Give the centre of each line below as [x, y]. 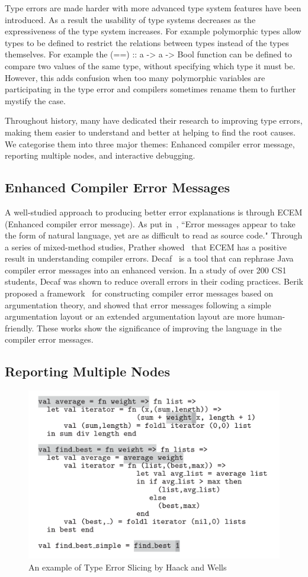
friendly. [20, 328]
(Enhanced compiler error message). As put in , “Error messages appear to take [150, 223]
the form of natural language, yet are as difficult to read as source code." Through [154, 235]
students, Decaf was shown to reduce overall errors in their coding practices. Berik [154, 281]
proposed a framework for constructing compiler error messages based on [139, 293]
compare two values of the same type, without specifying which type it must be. [150, 65]
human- [271, 316]
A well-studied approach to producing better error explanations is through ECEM [154, 212]
